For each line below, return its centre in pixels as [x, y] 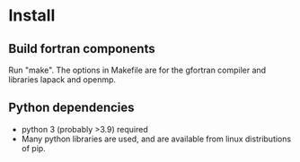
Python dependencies [72, 108]
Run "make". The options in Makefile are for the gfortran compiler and [137, 70]
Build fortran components [82, 49]
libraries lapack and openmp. [62, 80]
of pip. [33, 148]
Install [32, 16]
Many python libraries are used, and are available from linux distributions [156, 139]
